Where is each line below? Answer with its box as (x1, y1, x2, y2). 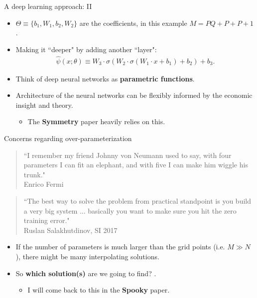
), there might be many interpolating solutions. (15, 251, 159, 261)
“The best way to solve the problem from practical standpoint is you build (23, 195, 251, 206)
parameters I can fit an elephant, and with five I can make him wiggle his (23, 159, 248, 170)
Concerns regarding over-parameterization (4, 133, 132, 143)
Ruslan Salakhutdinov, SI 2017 (23, 224, 118, 235)
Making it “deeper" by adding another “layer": (15, 44, 157, 54)
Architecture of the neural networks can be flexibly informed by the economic (15, 90, 253, 100)
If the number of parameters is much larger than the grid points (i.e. (15, 241, 225, 252)
